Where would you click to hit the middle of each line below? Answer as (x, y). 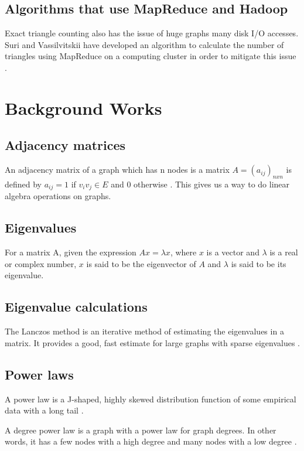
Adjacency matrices (65, 145)
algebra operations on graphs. (58, 196)
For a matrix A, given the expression (71, 252)
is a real (284, 252)
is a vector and (233, 252)
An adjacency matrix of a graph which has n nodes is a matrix (117, 170)
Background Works (83, 107)
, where (183, 252)
